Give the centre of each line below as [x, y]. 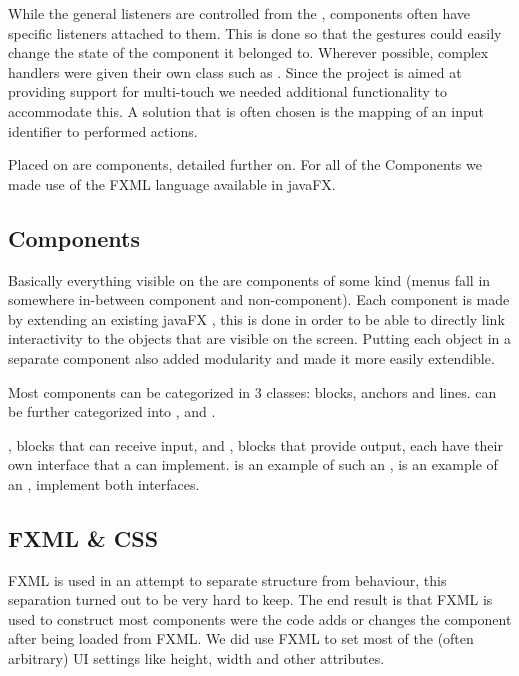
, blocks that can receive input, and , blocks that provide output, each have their [255, 444]
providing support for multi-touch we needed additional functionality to [227, 91]
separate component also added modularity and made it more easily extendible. [251, 357]
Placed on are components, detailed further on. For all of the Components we [245, 164]
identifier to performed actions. [103, 130]
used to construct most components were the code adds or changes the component [260, 618]
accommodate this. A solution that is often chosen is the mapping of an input [246, 110]
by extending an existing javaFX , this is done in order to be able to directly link [256, 318]
